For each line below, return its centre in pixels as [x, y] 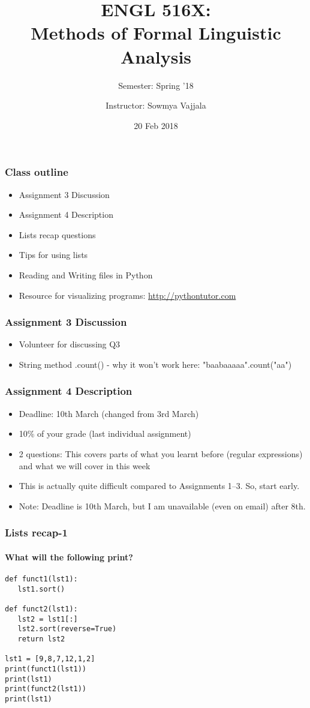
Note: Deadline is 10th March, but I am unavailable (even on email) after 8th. [162, 505]
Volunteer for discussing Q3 [70, 344]
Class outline [37, 172]
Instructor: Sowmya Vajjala [156, 105]
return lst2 [41, 639]
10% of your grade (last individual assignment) [105, 433]
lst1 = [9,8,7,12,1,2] [50, 659]
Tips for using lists [53, 255]
